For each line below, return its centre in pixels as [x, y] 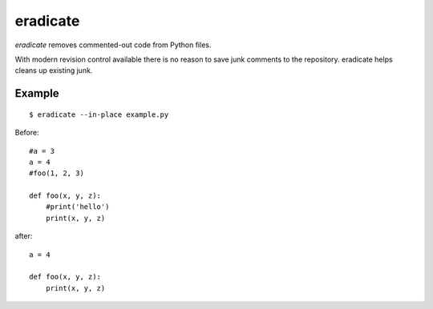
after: [24, 236]
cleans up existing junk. [54, 70]
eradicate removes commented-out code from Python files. [113, 45]
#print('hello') [77, 207]
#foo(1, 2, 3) [57, 173]
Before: [27, 133]
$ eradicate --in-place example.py [99, 114]
